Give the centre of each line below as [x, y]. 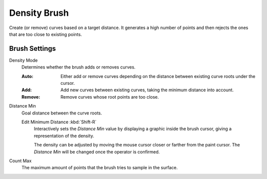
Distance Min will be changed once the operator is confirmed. [97, 152]
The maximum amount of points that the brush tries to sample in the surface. [100, 168]
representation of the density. [64, 136]
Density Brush [39, 13]
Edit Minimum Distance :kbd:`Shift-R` [59, 122]
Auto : [27, 76]
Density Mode [23, 60]
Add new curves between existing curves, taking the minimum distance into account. [147, 90]
